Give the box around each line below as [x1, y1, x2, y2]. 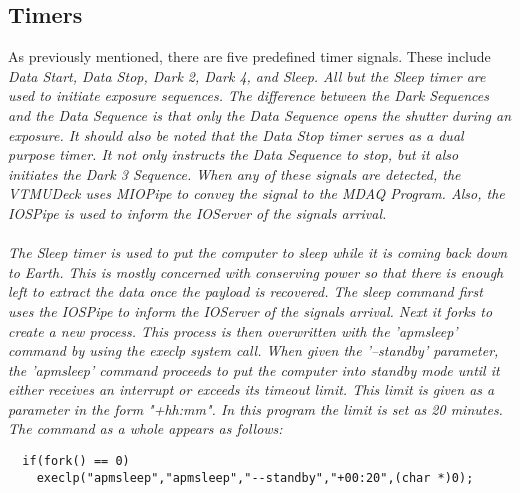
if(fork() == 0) [22, 454, 130, 469]
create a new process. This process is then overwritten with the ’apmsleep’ [8, 320, 458, 341]
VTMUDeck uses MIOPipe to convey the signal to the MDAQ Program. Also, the [8, 183, 505, 204]
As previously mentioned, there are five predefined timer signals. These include [8, 46, 491, 67]
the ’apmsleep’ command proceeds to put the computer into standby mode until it [8, 359, 500, 380]
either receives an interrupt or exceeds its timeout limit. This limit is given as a [8, 379, 495, 400]
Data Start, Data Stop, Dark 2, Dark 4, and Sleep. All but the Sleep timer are [8, 65, 486, 86]
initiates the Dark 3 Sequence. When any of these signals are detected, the [8, 163, 461, 184]
